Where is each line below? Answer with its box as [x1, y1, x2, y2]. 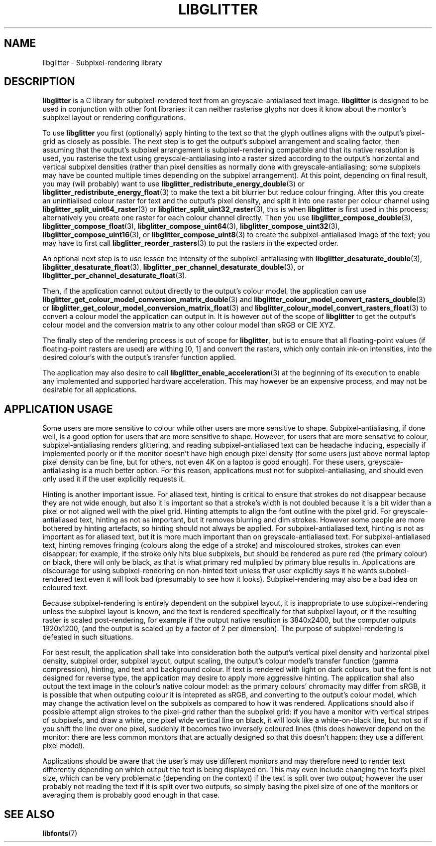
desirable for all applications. [42, 385, 137, 394]
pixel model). [42, 741, 85, 750]
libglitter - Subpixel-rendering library [42, 58, 162, 67]
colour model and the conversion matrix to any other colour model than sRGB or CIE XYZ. [42, 321, 335, 330]
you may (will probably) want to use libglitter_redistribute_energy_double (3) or [42, 179, 305, 188]
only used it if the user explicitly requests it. [42, 475, 185, 484]
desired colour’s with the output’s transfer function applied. [42, 353, 236, 362]
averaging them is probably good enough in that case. [42, 791, 220, 800]
